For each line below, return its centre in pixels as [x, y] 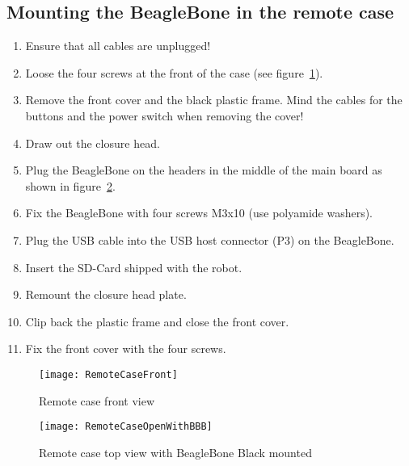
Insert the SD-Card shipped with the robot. [134, 267]
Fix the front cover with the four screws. [126, 348]
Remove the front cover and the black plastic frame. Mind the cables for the [214, 100]
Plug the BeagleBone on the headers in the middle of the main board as [204, 170]
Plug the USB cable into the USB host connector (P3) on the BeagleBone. [210, 239]
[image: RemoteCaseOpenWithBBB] [126, 427]
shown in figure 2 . [70, 185]
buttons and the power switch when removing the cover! [164, 115]
